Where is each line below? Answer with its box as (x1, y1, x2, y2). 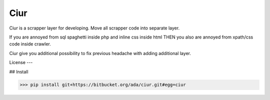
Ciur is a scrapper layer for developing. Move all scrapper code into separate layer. (9, 25, 180, 31)
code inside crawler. (9, 41, 51, 47)
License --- (9, 59, 33, 65)
